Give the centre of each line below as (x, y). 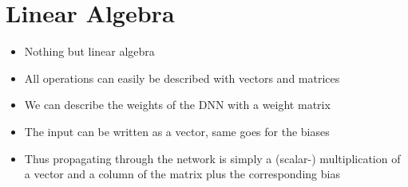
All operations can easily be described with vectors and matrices (182, 78)
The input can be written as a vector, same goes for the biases (177, 131)
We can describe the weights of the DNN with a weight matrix (177, 105)
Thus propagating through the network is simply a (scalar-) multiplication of (212, 158)
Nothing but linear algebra (89, 51)
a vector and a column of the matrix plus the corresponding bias (182, 174)
